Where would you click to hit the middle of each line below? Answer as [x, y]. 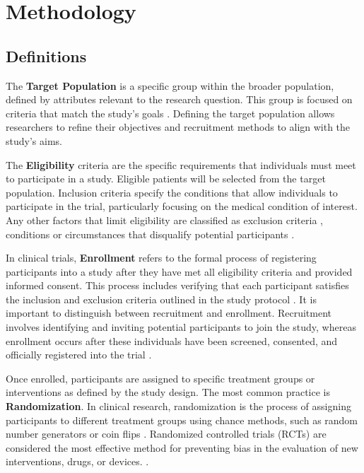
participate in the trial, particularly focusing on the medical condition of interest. [182, 206]
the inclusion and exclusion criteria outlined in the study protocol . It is [161, 299]
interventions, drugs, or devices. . [77, 461]
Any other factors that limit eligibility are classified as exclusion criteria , [164, 220]
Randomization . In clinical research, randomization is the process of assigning [178, 406]
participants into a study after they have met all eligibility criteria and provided [179, 271]
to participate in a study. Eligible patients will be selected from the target [166, 179]
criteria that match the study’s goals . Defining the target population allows [170, 113]
